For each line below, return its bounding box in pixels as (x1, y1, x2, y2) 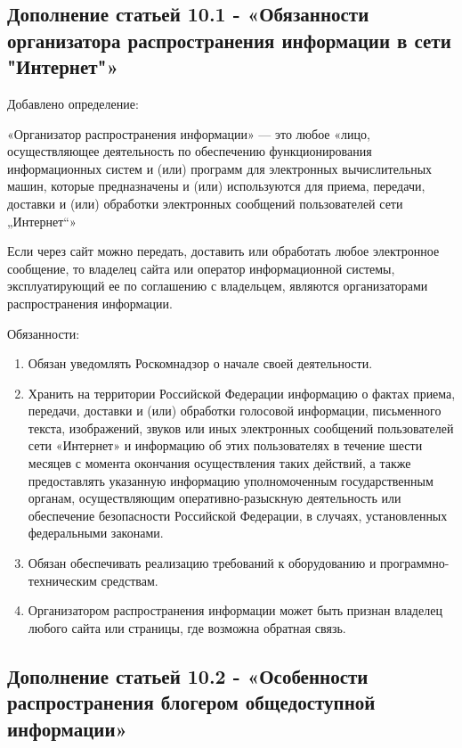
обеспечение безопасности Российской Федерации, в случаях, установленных (28, 506, 448, 524)
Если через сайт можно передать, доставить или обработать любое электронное (7, 242, 440, 260)
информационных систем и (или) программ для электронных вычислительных (7, 159, 433, 177)
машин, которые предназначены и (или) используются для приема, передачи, (7, 177, 426, 195)
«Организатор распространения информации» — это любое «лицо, (7, 124, 370, 143)
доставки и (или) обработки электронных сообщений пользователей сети (7, 193, 403, 212)
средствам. (101, 571, 158, 589)
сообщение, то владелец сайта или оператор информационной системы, (7, 259, 395, 277)
